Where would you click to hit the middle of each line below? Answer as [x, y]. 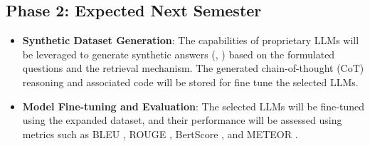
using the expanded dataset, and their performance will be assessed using [182, 120]
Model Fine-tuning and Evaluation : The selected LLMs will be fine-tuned [194, 106]
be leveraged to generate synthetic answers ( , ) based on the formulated [179, 54]
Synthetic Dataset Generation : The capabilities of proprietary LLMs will [191, 40]
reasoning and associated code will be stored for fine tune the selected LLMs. [190, 82]
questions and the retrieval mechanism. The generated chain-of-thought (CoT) [193, 68]
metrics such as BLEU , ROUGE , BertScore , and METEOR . [160, 134]
